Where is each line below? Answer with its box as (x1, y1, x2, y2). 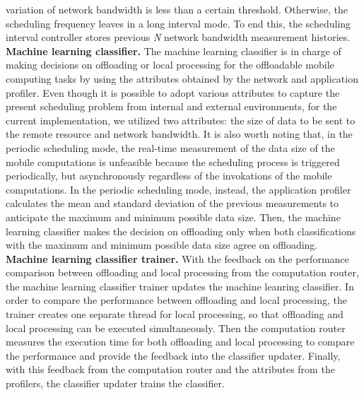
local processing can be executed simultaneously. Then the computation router (6, 320, 346, 335)
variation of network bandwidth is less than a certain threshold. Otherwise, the (6, 2, 348, 16)
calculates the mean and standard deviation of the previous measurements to (6, 196, 339, 211)
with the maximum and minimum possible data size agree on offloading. (6, 237, 318, 252)
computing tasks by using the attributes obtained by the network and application (6, 71, 358, 86)
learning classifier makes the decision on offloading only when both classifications (6, 223, 356, 238)
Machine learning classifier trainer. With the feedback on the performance (6, 251, 349, 266)
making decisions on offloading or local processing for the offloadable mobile (6, 57, 334, 72)
